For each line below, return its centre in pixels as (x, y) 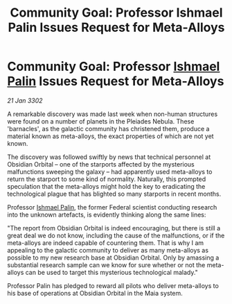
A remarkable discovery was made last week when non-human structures (113, 114)
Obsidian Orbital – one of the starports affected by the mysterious (101, 164)
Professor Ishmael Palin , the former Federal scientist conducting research (112, 207)
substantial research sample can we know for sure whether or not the (106, 264)
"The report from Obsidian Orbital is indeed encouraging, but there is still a (114, 228)
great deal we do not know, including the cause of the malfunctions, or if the (116, 235)
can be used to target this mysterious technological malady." (112, 272)
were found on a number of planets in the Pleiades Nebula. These (101, 121)
